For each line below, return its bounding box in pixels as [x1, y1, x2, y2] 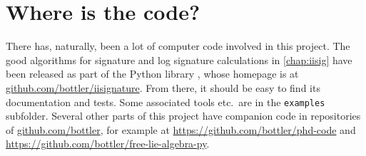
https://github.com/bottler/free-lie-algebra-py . [6, 136, 210, 151]
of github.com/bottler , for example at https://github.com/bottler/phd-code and [6, 122, 356, 137]
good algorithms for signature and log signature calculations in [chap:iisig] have [6, 52, 352, 67]
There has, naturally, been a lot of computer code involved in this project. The [6, 38, 350, 53]
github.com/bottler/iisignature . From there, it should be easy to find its [6, 80, 320, 95]
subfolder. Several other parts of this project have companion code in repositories [6, 108, 361, 123]
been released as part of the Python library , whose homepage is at [6, 66, 299, 81]
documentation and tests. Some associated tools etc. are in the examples [6, 94, 325, 109]
